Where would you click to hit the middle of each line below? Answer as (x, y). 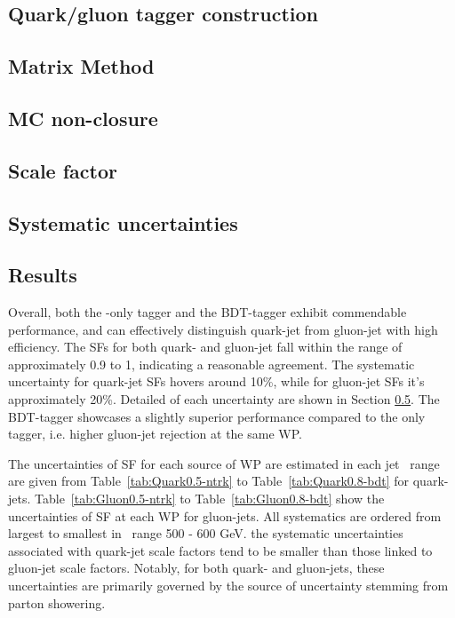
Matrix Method (81, 66)
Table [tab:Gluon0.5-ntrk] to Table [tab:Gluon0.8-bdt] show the (210, 499)
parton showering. (57, 602)
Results (43, 275)
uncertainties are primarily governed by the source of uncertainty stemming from (228, 586)
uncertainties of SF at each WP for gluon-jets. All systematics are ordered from (225, 515)
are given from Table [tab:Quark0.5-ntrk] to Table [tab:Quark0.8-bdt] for (209, 481)
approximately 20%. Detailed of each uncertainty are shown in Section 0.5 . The (224, 399)
